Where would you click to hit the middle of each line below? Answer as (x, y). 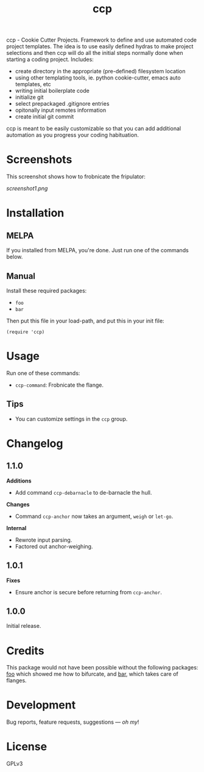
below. (15, 257)
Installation (35, 213)
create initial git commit (44, 117)
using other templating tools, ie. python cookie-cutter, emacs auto (98, 78)
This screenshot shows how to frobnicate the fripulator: (76, 177)
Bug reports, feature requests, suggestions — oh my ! (73, 722)
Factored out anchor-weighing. (54, 546)
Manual (21, 276)
